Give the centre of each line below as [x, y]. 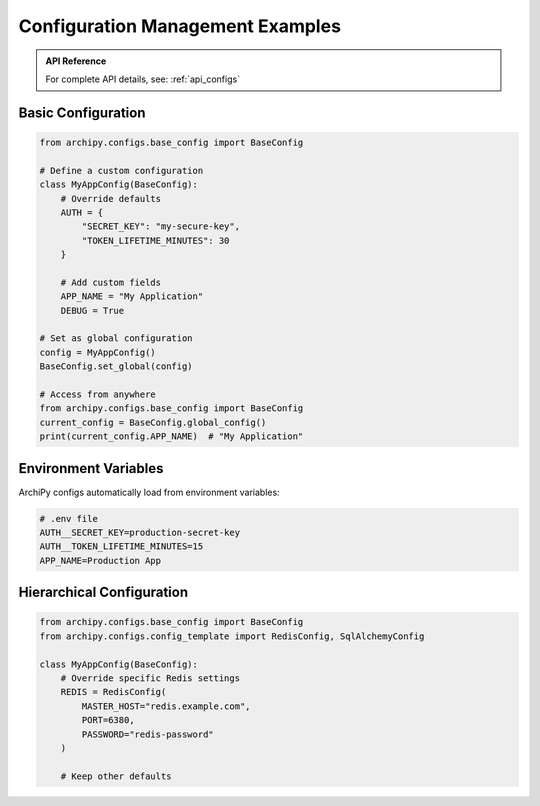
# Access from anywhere [98, 394]
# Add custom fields [111, 282]
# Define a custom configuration [121, 170]
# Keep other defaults [116, 776]
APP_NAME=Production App [100, 560]
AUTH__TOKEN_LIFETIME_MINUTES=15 [121, 546]
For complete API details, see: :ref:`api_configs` [142, 79]
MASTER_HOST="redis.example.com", [166, 706]
